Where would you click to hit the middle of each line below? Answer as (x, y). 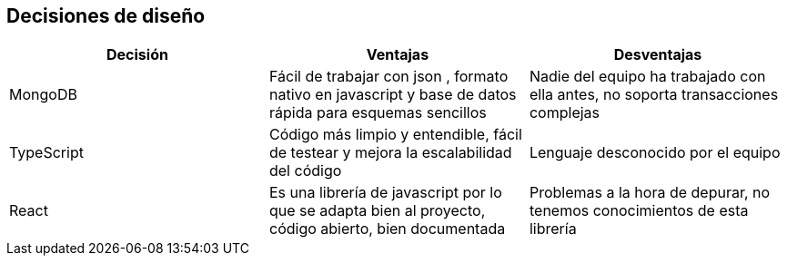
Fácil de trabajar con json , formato (388, 77)
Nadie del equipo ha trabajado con (647, 77)
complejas (565, 113)
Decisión (137, 55)
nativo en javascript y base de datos (393, 95)
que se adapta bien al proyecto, (377, 211)
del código (305, 171)
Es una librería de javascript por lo (385, 193)
